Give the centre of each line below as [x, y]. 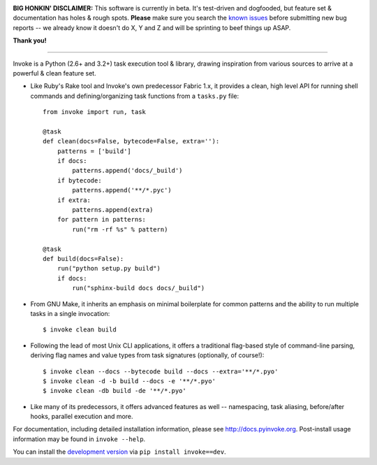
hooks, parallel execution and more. [82, 417]
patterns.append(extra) [113, 210]
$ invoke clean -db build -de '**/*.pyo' [114, 391]
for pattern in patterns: [102, 220]
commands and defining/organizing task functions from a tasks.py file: [135, 96]
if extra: [74, 200]
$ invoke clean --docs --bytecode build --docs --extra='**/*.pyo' [161, 371]
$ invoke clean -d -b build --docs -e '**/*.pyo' [130, 381]
